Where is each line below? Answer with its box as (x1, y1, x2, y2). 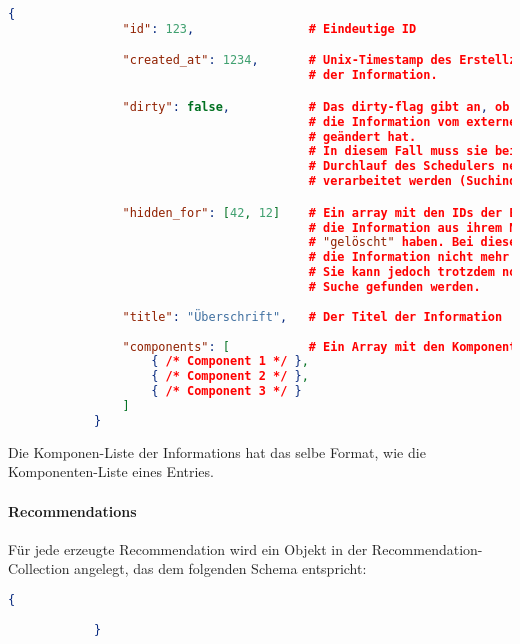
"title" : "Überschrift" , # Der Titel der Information (122, 309, 503, 324)
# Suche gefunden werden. (308, 280, 481, 295)
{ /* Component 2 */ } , (151, 369, 309, 384)
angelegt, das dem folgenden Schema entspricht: (74, 558, 367, 579)
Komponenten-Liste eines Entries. (8, 461, 214, 482)
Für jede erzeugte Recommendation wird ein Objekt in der (8, 538, 368, 559)
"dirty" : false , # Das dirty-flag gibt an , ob (122, 99, 510, 114)
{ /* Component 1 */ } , (151, 354, 309, 369)
